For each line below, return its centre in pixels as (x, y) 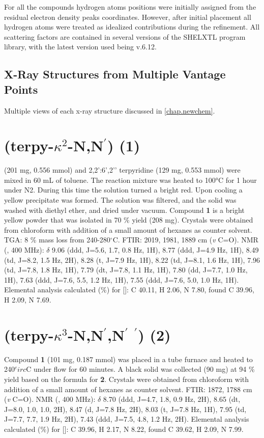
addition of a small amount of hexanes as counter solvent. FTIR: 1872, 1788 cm (128, 389)
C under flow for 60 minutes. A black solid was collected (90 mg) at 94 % (140, 369)
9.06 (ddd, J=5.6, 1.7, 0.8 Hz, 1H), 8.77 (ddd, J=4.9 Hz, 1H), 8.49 (155, 250)
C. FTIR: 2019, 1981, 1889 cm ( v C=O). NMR (185, 240)
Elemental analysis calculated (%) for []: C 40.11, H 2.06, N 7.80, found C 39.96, (129, 290)
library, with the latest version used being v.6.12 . (80, 47)
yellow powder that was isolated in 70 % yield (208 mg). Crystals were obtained (129, 220)
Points (21, 89)
